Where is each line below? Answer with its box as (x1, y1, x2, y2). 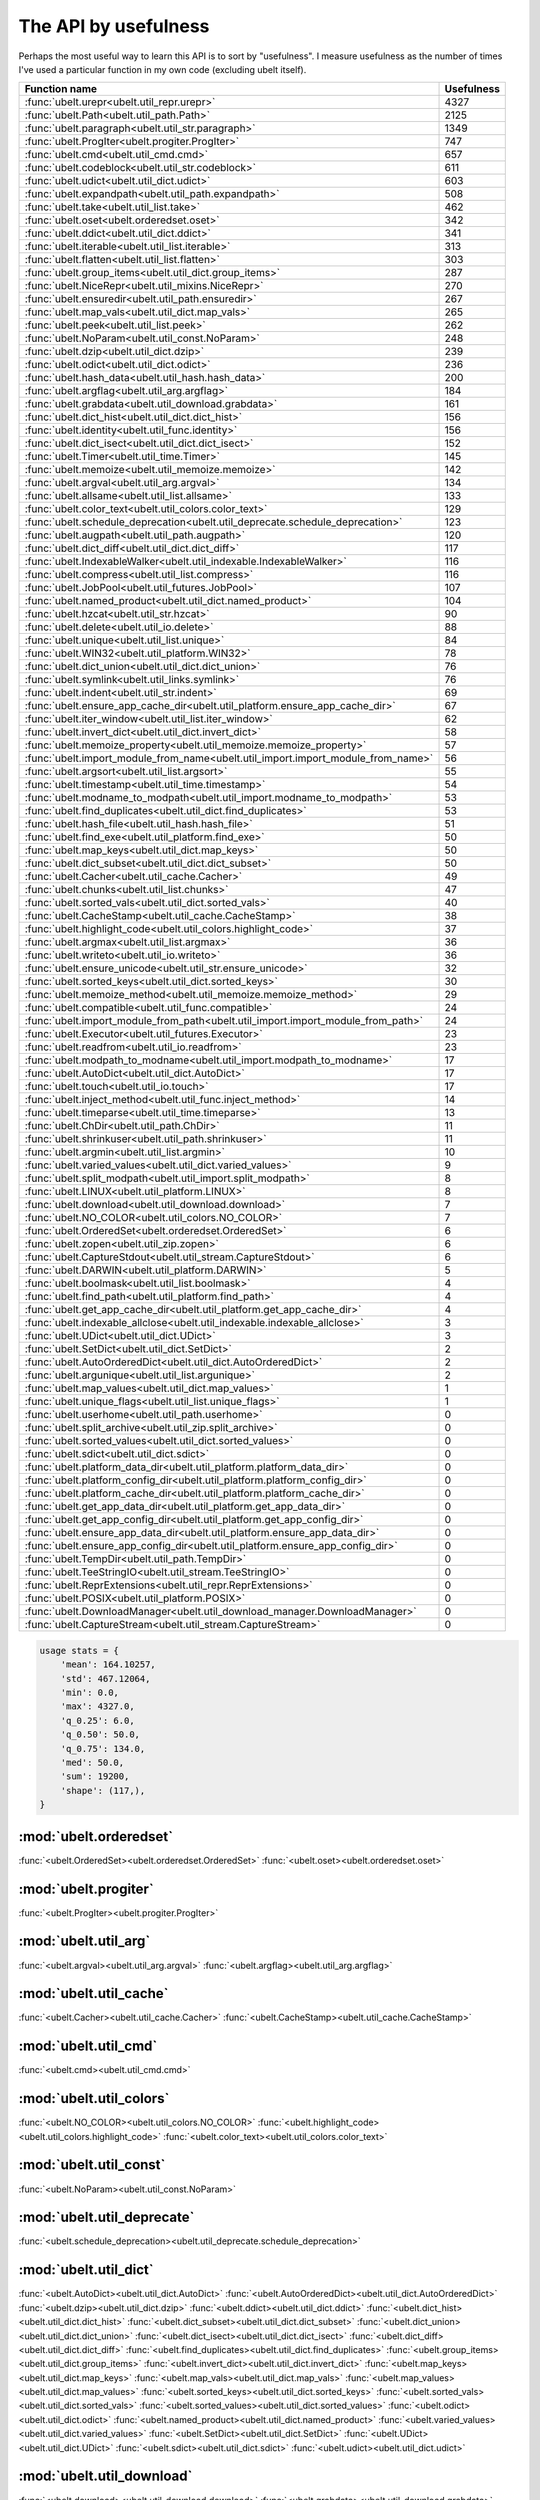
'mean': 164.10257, (60, 1659, 157, 1670)
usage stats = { (39, 1645, 120, 1656)
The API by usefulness (18, 15, 210, 37)
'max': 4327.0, (60, 1701, 135, 1712)
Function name (24, 82, 98, 96)
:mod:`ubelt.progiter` (18, 1880, 154, 1897)
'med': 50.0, (60, 1757, 125, 1769)
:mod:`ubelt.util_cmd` (18, 2038, 158, 2055)
